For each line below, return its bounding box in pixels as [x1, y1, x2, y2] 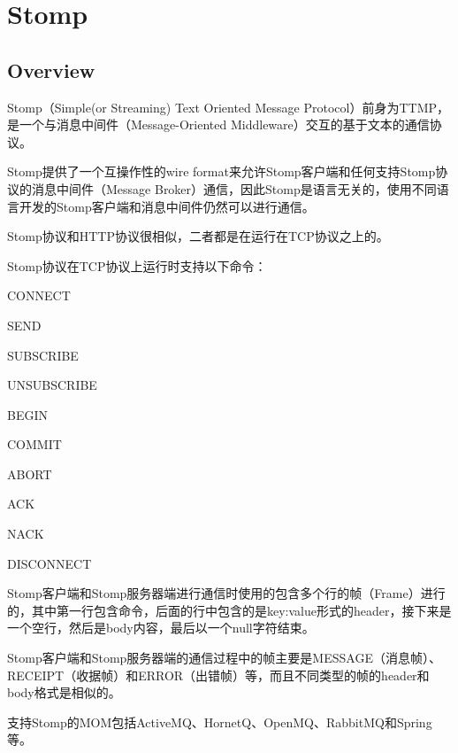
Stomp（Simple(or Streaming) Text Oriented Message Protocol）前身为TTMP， [7, 97, 450, 116]
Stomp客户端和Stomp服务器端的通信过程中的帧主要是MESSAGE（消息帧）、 [7, 648, 441, 667]
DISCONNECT [7, 554, 92, 572]
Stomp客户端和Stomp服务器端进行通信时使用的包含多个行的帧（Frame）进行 [7, 584, 446, 602]
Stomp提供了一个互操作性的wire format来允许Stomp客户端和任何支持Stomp [7, 162, 436, 181]
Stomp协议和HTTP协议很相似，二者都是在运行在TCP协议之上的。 [7, 227, 389, 245]
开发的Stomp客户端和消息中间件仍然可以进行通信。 [19, 197, 315, 215]
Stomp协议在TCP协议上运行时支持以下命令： [7, 256, 267, 275]
